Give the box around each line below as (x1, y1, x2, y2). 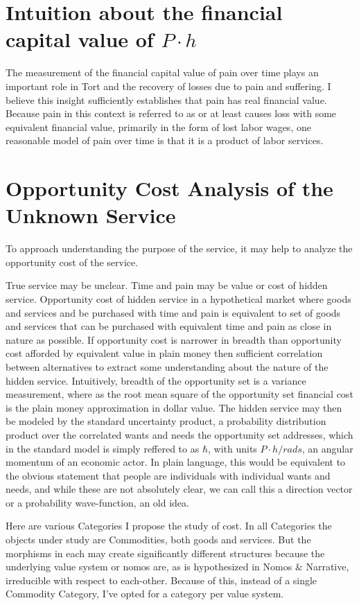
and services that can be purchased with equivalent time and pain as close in (6, 319, 332, 333)
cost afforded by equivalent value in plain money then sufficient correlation (6, 346, 323, 360)
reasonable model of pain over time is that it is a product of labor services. (6, 133, 324, 148)
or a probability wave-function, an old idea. (6, 495, 189, 509)
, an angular (301, 441, 353, 455)
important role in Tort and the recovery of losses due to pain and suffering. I (6, 78, 331, 93)
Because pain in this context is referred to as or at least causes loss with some (6, 106, 337, 121)
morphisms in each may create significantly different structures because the (6, 545, 325, 560)
